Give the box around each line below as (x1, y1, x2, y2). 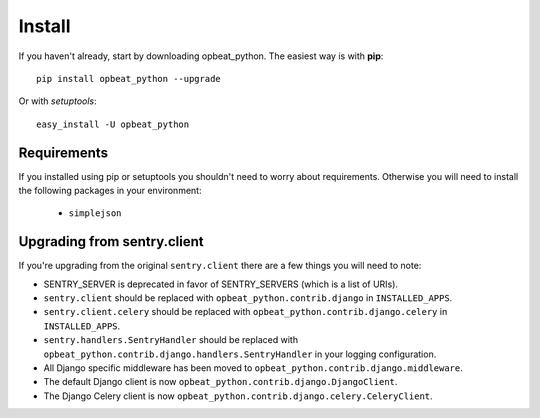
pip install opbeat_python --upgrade (36, 73, 222, 84)
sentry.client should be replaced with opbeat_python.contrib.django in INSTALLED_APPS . (43, 292, 453, 304)
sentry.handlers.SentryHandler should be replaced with (43, 334, 299, 346)
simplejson (68, 208, 122, 219)
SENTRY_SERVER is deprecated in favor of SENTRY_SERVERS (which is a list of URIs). (43, 278, 399, 290)
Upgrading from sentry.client (18, 233, 204, 250)
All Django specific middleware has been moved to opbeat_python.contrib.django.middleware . (43, 362, 464, 374)
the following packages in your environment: (18, 185, 202, 197)
